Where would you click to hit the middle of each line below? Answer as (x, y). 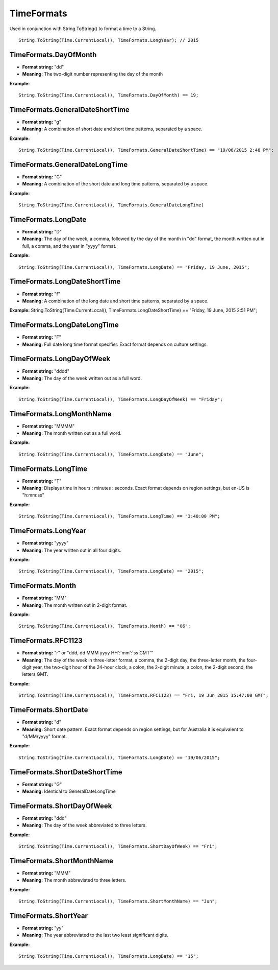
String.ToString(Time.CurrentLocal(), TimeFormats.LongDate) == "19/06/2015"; (119, 758)
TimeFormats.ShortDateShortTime (66, 772)
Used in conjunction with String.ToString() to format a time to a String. (83, 29)
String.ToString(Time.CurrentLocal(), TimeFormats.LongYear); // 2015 (109, 40)
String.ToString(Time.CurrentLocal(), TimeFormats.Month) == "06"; (105, 626)
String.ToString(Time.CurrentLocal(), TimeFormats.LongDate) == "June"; (111, 454)
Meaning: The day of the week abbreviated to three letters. (84, 825)
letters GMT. (35, 674)
